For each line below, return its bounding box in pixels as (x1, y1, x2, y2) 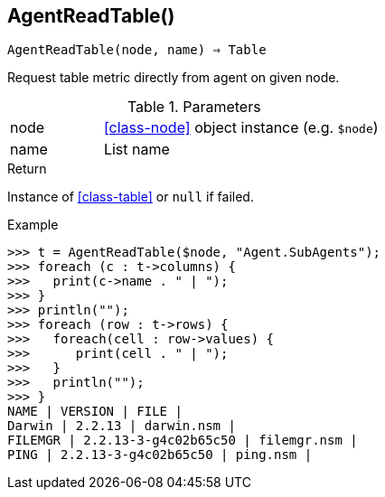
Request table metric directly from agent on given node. (7, 70, 340, 86)
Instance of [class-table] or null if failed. (7, 189, 254, 205)
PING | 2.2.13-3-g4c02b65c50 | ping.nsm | (7, 447, 313, 463)
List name (103, 140, 170, 159)
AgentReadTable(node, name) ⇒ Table (7, 42, 267, 58)
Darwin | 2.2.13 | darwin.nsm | (7, 418, 236, 434)
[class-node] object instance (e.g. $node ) (103, 118, 379, 137)
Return (7, 161, 47, 177)
